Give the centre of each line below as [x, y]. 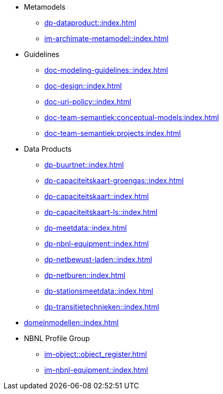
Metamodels [45, 7]
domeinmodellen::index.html [71, 322]
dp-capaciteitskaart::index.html [97, 196]
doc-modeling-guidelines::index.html [106, 70]
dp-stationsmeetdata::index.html [99, 291]
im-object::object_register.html [96, 354]
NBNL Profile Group [57, 338]
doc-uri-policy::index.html [88, 102]
